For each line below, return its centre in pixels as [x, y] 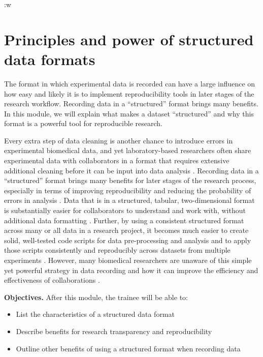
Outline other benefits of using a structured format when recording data [128, 348]
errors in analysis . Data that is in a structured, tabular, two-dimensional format [129, 200]
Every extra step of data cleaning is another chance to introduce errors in [119, 140]
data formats [50, 59]
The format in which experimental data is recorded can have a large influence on [130, 83]
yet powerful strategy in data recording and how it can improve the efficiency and [131, 270]
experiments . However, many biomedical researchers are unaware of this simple [128, 260]
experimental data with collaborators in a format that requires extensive [117, 160]
